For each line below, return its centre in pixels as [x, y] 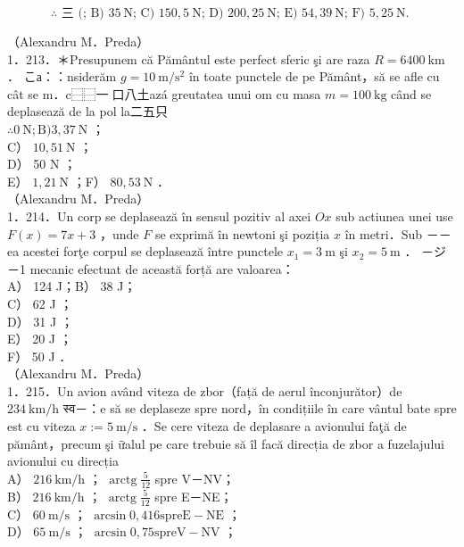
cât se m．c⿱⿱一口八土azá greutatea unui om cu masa [164, 93]
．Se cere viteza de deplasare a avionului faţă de [274, 426]
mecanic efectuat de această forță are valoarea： [162, 268]
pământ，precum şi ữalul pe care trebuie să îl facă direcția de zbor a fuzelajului [226, 443]
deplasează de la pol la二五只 [88, 111]
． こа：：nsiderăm [62, 76]
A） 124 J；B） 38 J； [72, 286]
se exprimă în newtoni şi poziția [242, 233]
